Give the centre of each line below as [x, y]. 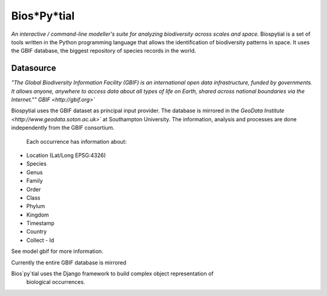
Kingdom [38, 215]
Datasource [34, 68]
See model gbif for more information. [57, 251]
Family [35, 181]
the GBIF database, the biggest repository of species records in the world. [104, 51]
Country [37, 232]
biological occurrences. [56, 282]
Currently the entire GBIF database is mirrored [69, 262]
